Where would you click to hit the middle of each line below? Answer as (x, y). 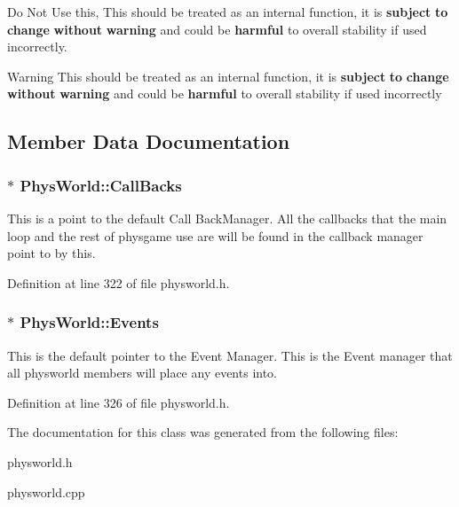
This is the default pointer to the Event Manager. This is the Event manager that (230, 355)
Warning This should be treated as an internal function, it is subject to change (228, 76)
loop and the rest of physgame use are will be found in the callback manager (215, 235)
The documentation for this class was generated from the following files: (203, 432)
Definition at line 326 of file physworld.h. (119, 402)
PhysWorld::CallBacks (101, 185)
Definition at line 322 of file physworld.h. (119, 282)
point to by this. (51, 253)
